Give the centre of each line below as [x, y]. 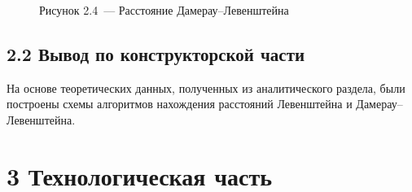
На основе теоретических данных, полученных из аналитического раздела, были [206, 87]
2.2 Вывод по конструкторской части [156, 53]
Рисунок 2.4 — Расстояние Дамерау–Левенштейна [164, 10]
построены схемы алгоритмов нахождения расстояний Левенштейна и [180, 104]
